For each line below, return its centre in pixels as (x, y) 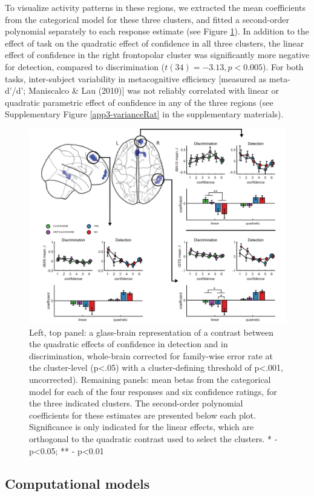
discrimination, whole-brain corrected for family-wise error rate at (151, 355)
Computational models (77, 483)
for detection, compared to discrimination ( (85, 66)
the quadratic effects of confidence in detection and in (129, 344)
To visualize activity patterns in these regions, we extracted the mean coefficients (155, 7)
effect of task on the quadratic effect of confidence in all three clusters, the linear (155, 43)
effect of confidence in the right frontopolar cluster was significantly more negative (157, 55)
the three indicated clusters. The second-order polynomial (136, 403)
